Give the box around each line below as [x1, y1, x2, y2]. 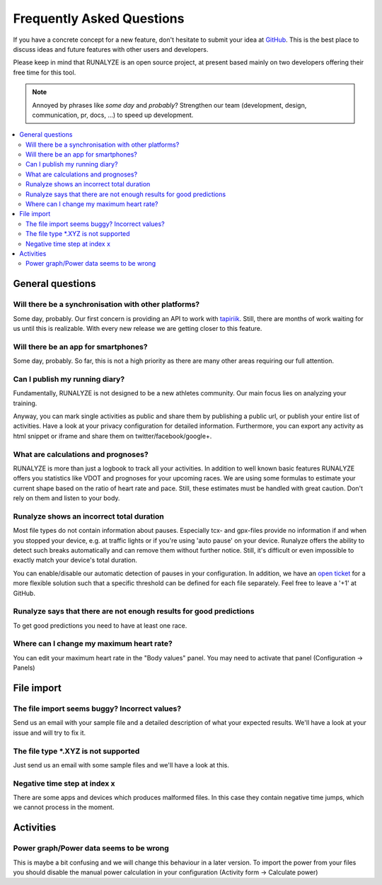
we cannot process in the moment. [13, 803, 115, 811]
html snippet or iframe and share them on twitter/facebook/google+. [13, 432, 212, 440]
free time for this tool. [13, 68, 76, 77]
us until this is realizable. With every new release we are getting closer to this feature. [13, 324, 262, 332]
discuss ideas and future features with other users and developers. [13, 45, 209, 53]
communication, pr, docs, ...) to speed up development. [32, 111, 194, 119]
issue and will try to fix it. [13, 728, 86, 737]
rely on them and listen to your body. [13, 494, 120, 502]
